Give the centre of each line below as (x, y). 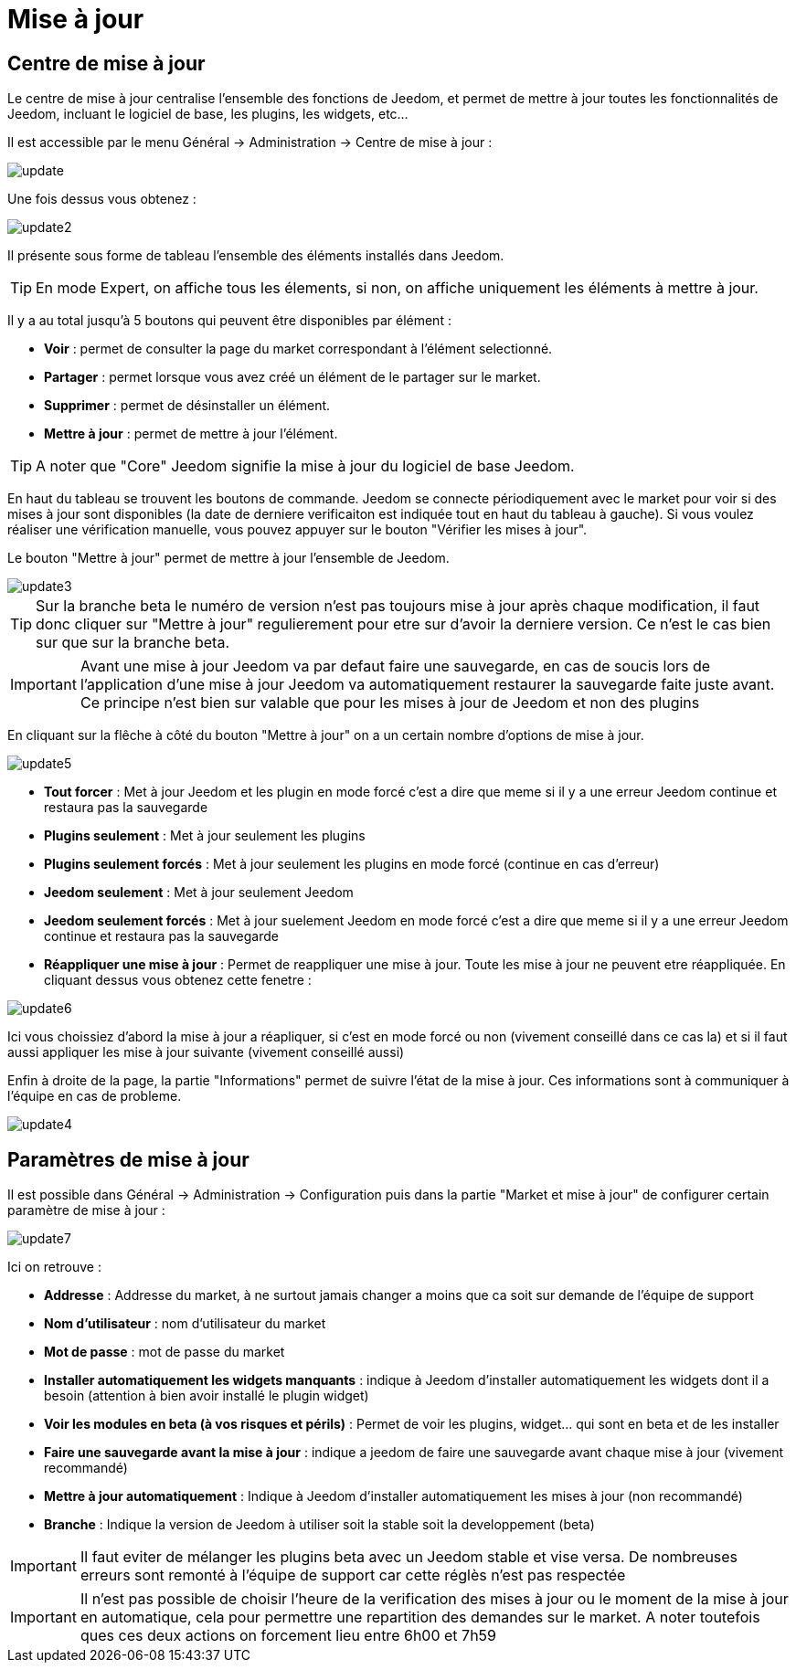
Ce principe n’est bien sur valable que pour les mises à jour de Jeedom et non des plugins (390, 703)
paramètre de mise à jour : (86, 1210)
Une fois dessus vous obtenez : (102, 199)
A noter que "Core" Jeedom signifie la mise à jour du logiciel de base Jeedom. (305, 466)
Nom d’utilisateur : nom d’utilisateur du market (185, 1324)
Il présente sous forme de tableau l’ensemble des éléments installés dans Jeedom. (256, 256)
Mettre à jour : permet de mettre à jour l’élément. (191, 434)
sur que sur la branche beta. (133, 643)
